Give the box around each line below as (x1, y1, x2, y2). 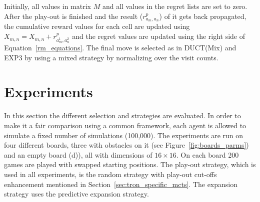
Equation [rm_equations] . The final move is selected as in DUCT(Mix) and (4, 42, 236, 53)
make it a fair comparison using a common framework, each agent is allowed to (4, 120, 246, 130)
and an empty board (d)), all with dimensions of (4, 149, 152, 160)
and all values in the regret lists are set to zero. (102, 1, 247, 11)
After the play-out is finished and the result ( (4, 10, 143, 21)
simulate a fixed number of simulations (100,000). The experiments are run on (4, 130, 243, 140)
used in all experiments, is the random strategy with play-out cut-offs (4, 169, 217, 179)
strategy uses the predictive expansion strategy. (4, 189, 149, 199)
